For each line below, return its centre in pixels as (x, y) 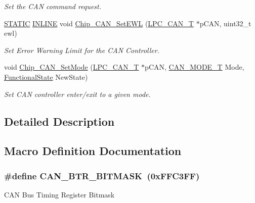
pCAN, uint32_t (225, 23)
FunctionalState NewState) (46, 77)
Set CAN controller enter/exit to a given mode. (77, 94)
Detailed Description (59, 121)
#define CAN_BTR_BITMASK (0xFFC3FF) (102, 175)
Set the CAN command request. (53, 6)
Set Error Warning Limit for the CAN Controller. (82, 50)
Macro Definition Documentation (93, 151)
